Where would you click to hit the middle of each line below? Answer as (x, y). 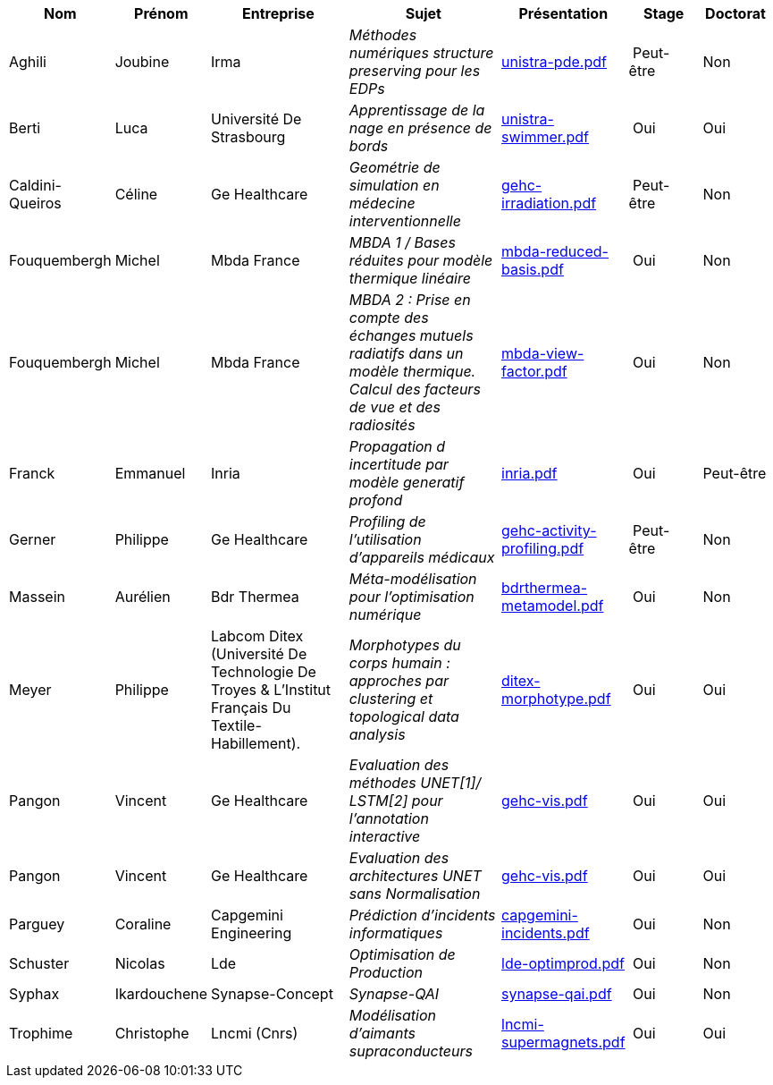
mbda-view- (543, 353)
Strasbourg (248, 137)
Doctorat (735, 13)
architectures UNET (415, 876)
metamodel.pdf (553, 606)
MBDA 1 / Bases (402, 242)
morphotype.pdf (556, 699)
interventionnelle (405, 221)
